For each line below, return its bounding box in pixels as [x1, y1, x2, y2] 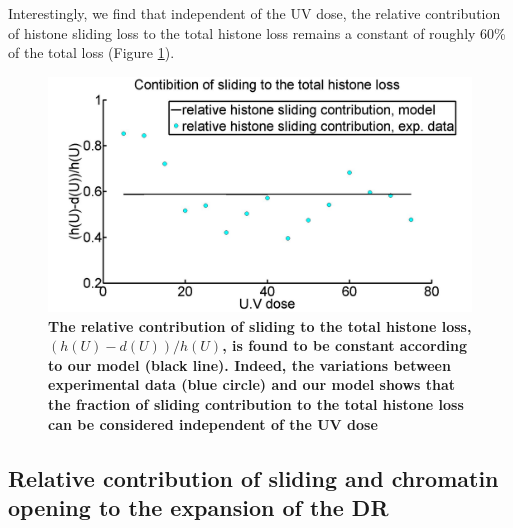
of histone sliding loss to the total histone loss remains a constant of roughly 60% [8, 22, 506, 43]
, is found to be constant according [222, 335, 468, 356]
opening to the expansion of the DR [8, 491, 389, 522]
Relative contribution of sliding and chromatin [8, 462, 499, 493]
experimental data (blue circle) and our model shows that [48, 374, 456, 395]
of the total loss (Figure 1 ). [8, 42, 175, 63]
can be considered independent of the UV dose [48, 413, 378, 434]
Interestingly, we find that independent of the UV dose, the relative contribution [8, 3, 501, 23]
